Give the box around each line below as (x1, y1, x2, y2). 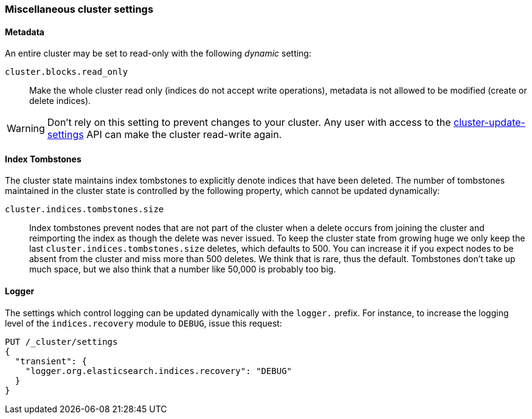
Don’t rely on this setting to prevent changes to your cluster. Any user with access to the (47, 116, 451, 129)
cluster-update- (454, 116, 525, 129)
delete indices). (29, 95, 91, 106)
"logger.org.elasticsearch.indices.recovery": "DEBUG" (25, 365, 292, 376)
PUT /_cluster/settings (5, 336, 118, 347)
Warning (7, 122, 45, 135)
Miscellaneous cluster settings (5, 3, 154, 15)
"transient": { (15, 356, 87, 366)
